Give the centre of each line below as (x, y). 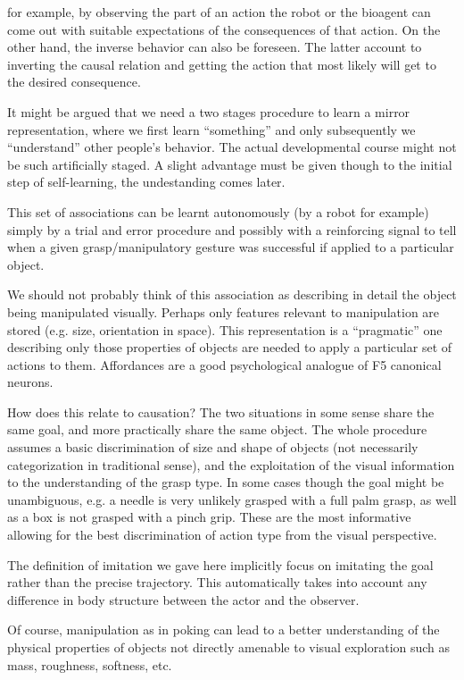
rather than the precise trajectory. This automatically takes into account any (217, 582)
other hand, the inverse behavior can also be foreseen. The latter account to (215, 47)
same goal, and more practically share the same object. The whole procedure (217, 429)
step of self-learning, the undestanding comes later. (146, 182)
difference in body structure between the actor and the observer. (183, 599)
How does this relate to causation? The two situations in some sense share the (221, 411)
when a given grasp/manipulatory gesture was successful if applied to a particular (231, 247)
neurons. (30, 382)
